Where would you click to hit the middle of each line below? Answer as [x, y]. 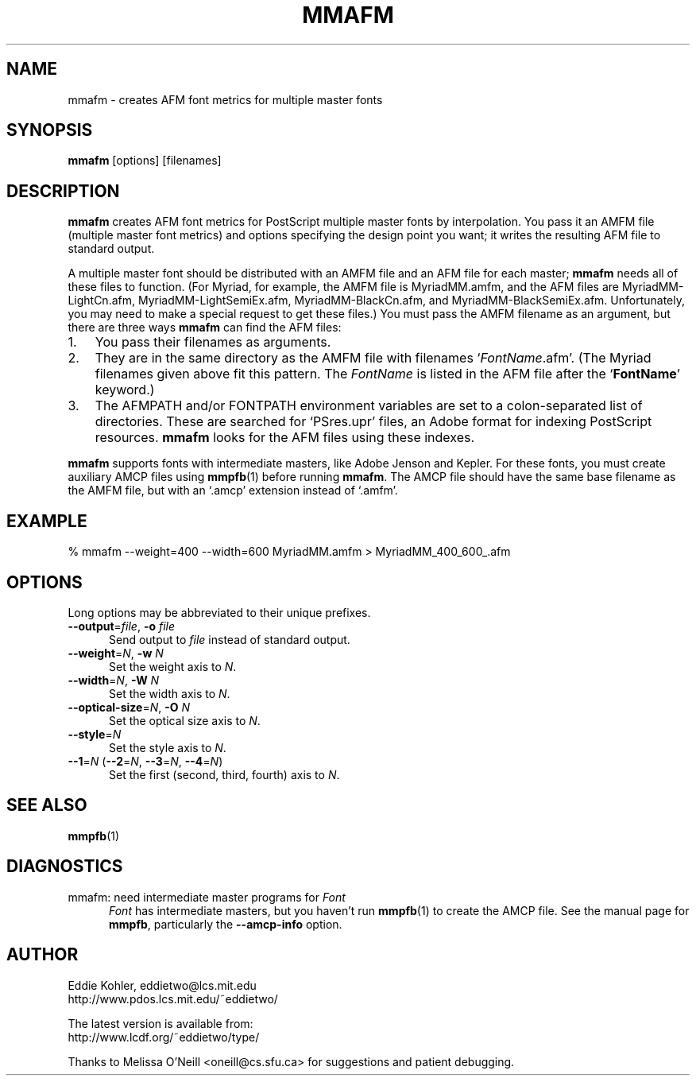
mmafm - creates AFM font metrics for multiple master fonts [225, 99]
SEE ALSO [47, 805]
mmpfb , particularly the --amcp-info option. [226, 924]
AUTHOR [43, 955]
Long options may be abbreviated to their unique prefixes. [219, 612]
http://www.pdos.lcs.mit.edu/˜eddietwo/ [173, 999]
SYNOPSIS [50, 130]
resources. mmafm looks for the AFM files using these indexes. [285, 438]
